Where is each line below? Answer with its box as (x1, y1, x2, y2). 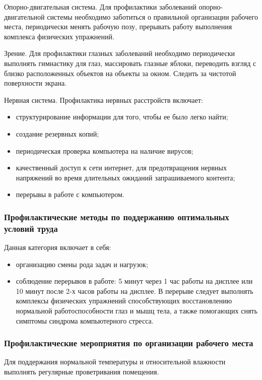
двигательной (4, 11, 45, 22)
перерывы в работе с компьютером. (16, 189, 124, 200)
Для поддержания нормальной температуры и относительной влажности (4, 356, 226, 367)
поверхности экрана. (4, 78, 67, 88)
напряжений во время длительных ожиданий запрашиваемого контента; (16, 172, 235, 182)
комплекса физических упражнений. (4, 31, 114, 41)
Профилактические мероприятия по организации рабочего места (4, 337, 253, 349)
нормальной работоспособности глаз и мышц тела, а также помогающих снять (16, 305, 257, 316)
